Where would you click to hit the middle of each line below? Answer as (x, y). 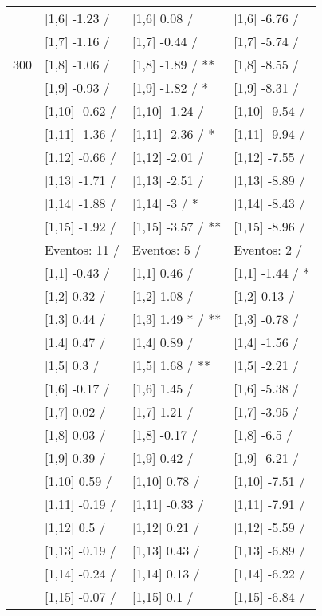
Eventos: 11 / (82, 249)
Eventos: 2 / (268, 249)
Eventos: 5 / (167, 249)
